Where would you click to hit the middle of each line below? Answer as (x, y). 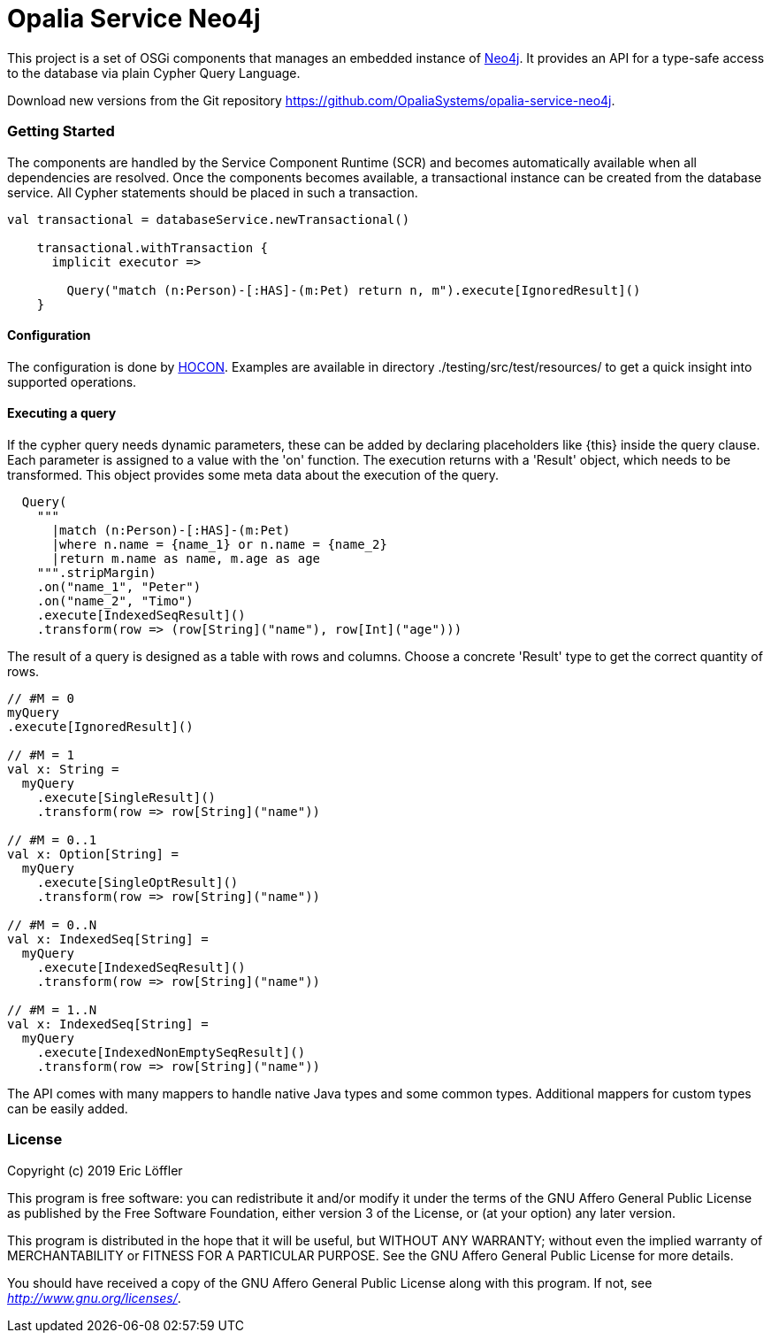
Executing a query (62, 413)
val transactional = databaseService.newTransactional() (209, 219)
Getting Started (61, 131)
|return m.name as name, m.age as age (186, 558)
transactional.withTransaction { (153, 247)
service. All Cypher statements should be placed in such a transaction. (213, 192)
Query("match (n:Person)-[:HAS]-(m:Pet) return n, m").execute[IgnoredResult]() (354, 290)
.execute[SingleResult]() (126, 797)
